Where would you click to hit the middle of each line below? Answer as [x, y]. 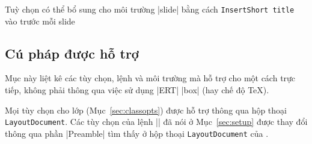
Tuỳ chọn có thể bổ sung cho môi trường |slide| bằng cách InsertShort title [150, 9]
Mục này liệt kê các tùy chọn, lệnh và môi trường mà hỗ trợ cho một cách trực [150, 78]
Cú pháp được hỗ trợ [72, 53]
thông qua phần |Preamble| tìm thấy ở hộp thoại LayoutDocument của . [137, 133]
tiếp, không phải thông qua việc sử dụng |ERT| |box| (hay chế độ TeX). [137, 90]
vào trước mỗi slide [40, 21]
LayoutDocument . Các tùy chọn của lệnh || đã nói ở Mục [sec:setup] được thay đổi [156, 122]
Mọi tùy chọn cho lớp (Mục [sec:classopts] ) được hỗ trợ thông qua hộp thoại [146, 110]
